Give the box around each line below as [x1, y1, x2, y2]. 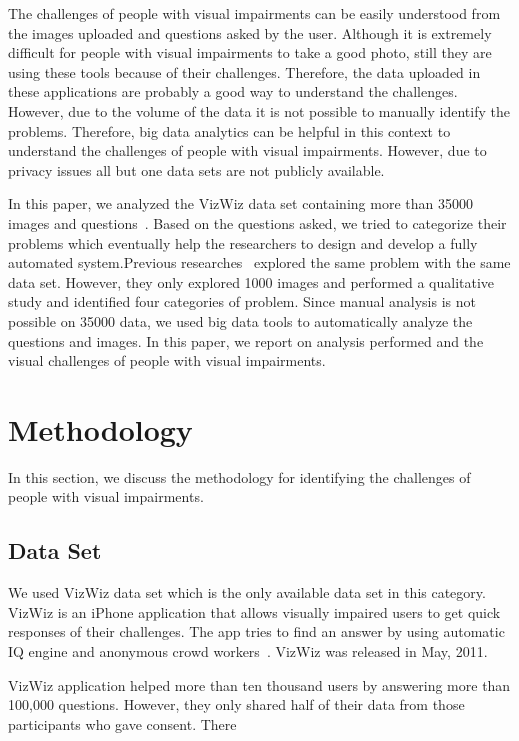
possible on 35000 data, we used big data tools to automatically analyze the [8, 310, 473, 331]
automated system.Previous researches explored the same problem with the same [8, 252, 511, 273]
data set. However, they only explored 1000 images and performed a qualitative [8, 271, 495, 292]
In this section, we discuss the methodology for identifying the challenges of [8, 466, 471, 487]
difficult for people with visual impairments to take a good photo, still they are [8, 42, 492, 63]
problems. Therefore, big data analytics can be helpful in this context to [8, 120, 451, 141]
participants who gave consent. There [8, 713, 237, 734]
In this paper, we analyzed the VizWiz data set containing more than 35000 [8, 193, 473, 214]
